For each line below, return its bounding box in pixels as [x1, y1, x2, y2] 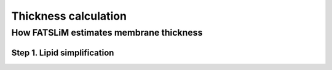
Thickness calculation [11, 9, 127, 23]
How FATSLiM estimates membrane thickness [11, 27, 203, 38]
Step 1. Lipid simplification [11, 47, 114, 58]
